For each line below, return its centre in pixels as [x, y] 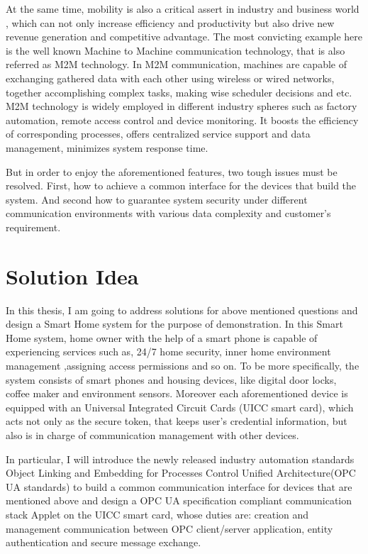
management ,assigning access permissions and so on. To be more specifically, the [183, 365]
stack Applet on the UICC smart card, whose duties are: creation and [157, 514]
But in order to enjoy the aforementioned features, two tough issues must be [172, 171]
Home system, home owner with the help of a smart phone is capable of [162, 337]
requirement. [33, 227]
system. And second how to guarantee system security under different [157, 199]
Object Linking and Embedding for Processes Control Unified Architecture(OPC [181, 473]
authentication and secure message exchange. [104, 542]
